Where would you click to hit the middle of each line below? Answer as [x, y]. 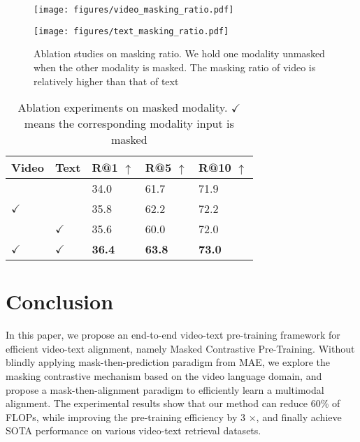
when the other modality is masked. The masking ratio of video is [175, 67]
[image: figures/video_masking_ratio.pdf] [134, 10]
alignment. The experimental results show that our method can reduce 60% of [173, 403]
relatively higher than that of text [106, 81]
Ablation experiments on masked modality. [123, 108]
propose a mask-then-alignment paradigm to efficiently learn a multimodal [165, 389]
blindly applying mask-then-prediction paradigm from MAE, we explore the [168, 362]
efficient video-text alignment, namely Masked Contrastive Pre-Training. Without [180, 348]
